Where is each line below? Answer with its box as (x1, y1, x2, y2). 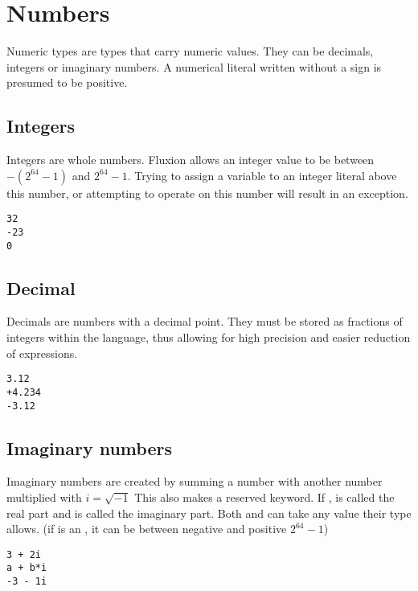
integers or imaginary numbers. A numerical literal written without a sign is (6, 58, 382, 75)
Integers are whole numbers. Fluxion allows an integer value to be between (6, 151, 375, 168)
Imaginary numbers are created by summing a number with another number (6, 473, 383, 490)
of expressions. (6, 344, 78, 361)
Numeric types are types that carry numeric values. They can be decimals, (6, 43, 374, 60)
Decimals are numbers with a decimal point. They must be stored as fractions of (6, 313, 403, 330)
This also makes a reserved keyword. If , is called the (134, 489, 395, 506)
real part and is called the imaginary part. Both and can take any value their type (6, 504, 412, 521)
